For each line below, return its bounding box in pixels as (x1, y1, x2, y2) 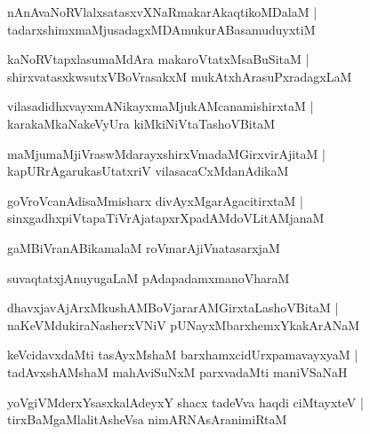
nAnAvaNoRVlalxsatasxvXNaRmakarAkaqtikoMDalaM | (7, 3, 318, 20)
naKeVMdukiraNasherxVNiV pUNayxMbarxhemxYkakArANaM (7, 315, 360, 334)
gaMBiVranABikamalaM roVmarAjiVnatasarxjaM (7, 238, 280, 256)
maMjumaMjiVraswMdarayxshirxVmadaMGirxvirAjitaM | (7, 144, 326, 162)
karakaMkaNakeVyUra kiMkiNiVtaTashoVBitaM (7, 114, 276, 132)
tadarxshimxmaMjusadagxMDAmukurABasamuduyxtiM (7, 20, 316, 38)
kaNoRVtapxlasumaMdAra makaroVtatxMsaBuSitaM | (7, 50, 310, 68)
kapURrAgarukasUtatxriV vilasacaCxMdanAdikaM (7, 162, 289, 180)
